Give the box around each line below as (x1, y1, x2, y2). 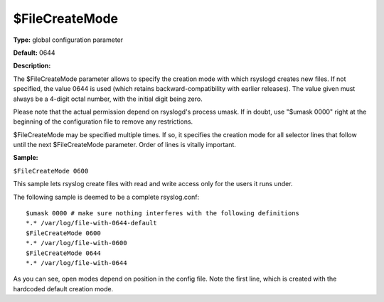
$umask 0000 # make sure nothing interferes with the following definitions (26, 210, 300, 217)
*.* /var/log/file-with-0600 (26, 239, 127, 247)
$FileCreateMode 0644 (26, 249, 101, 257)
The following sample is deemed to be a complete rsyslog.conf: (13, 193, 200, 201)
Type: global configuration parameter (13, 36, 124, 44)
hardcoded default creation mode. (13, 284, 114, 293)
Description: (13, 61, 51, 70)
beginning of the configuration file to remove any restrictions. (13, 117, 193, 126)
